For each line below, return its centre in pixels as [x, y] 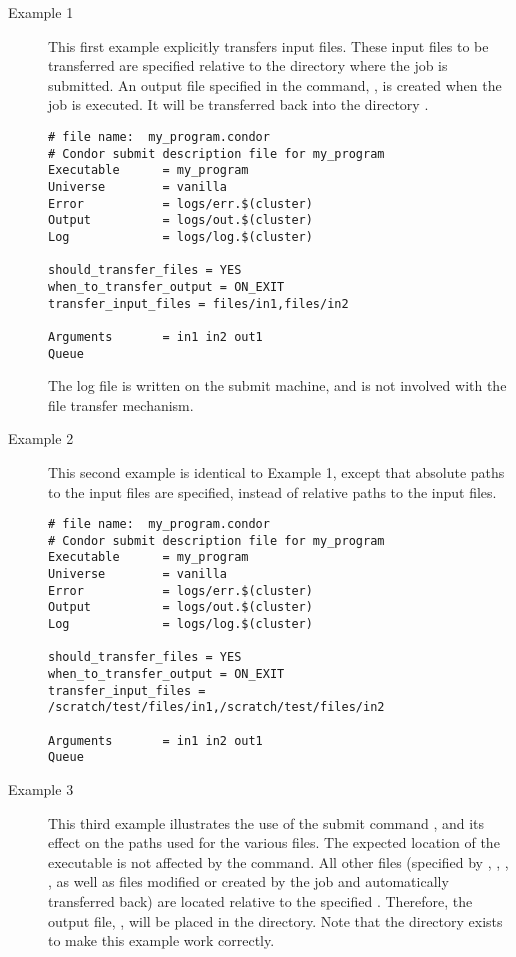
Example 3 [41, 788]
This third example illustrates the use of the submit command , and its [266, 822]
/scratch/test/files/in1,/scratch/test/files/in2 [216, 707]
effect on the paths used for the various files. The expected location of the [274, 842]
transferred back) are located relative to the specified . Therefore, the [260, 900]
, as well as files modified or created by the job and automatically [248, 881]
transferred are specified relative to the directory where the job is [248, 65]
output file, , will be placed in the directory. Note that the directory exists [275, 920]
